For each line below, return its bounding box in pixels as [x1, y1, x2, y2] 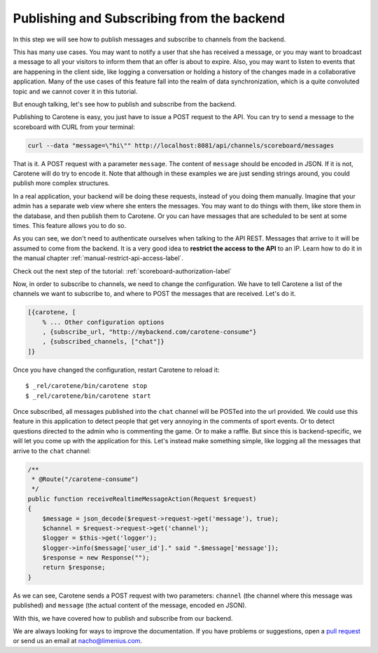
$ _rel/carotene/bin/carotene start [25, 391, 151, 400]
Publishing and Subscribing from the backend [13, 11, 285, 26]
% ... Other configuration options [42, 318, 164, 326]
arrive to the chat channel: [13, 446, 91, 455]
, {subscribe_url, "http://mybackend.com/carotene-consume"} [42, 328, 257, 336]
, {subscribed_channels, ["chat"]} [42, 337, 164, 346]
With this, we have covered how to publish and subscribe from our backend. [13, 614, 233, 622]
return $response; [42, 563, 106, 572]
